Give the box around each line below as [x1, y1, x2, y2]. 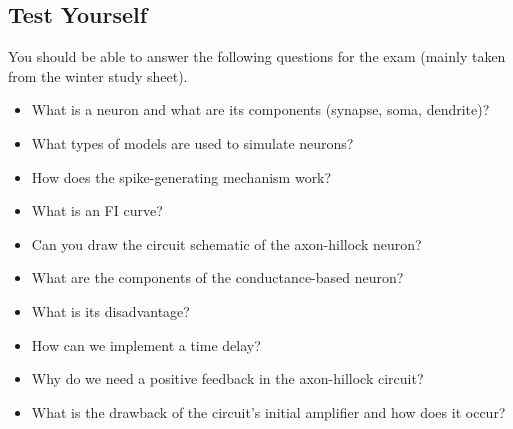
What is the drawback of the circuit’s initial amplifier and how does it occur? [31, 401, 506, 422]
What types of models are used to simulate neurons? [31, 132, 354, 153]
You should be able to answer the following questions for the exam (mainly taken [8, 46, 506, 67]
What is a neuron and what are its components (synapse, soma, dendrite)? [31, 99, 490, 120]
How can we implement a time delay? [31, 334, 261, 355]
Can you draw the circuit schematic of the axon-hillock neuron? [31, 233, 422, 254]
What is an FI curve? [31, 200, 163, 221]
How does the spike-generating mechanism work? [31, 166, 332, 187]
